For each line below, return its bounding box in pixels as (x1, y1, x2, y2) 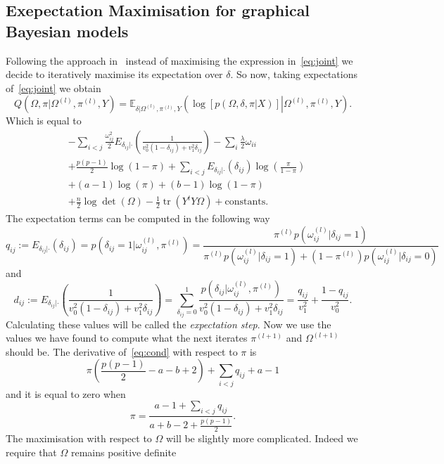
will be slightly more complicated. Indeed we (165, 431, 358, 446)
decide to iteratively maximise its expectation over (6, 67, 223, 82)
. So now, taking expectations (230, 67, 357, 82)
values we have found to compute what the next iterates (6, 330, 248, 345)
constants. (224, 197, 269, 207)
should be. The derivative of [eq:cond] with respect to (6, 344, 238, 359)
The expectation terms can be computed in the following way (6, 211, 270, 226)
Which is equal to (6, 113, 82, 128)
